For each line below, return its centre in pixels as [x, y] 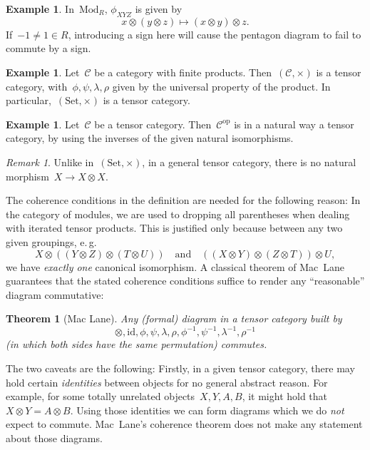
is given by [159, 9]
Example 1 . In [40, 9]
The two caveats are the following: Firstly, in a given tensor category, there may [180, 368]
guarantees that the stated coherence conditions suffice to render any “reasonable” [185, 281]
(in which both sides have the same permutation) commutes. [137, 344]
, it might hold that [285, 396]
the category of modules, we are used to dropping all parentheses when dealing [178, 214]
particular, [29, 100]
